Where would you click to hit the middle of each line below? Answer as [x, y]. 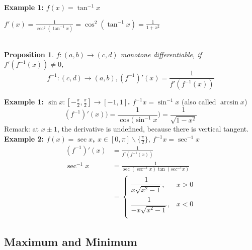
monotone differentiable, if [161, 54]
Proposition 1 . [29, 54]
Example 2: [24, 139]
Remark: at [22, 129]
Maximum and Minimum [71, 241]
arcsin [229, 102]
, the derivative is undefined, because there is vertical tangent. [153, 129]
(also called [199, 101]
